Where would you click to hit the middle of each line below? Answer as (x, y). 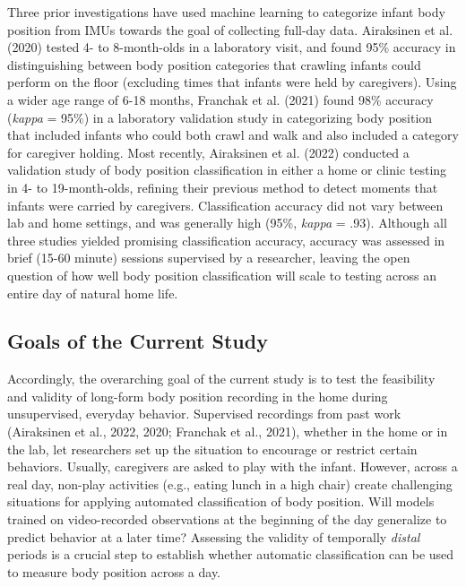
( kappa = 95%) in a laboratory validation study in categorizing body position (220, 117)
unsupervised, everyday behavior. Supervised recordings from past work (204, 414)
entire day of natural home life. (93, 293)
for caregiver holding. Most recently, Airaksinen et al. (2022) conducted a (208, 152)
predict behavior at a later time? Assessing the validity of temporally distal (214, 536)
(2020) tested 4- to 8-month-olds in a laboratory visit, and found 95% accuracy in (232, 47)
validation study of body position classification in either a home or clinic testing (227, 170)
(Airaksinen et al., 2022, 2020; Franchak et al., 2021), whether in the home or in (228, 432)
